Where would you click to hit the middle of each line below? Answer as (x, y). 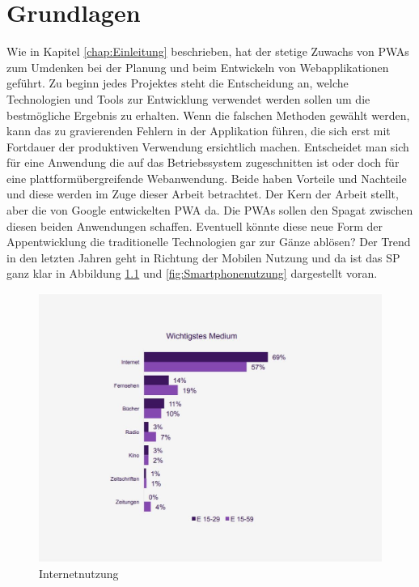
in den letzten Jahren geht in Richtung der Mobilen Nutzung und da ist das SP (203, 257)
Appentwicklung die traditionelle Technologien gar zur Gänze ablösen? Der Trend (209, 242)
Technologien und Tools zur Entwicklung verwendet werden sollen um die (188, 98)
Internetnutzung (79, 574)
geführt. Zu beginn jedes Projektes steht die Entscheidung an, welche (178, 83)
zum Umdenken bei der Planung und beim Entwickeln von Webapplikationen (198, 67)
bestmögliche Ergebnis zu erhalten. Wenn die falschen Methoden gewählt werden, (208, 115)
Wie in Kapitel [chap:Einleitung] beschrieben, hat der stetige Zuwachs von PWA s (208, 51)
